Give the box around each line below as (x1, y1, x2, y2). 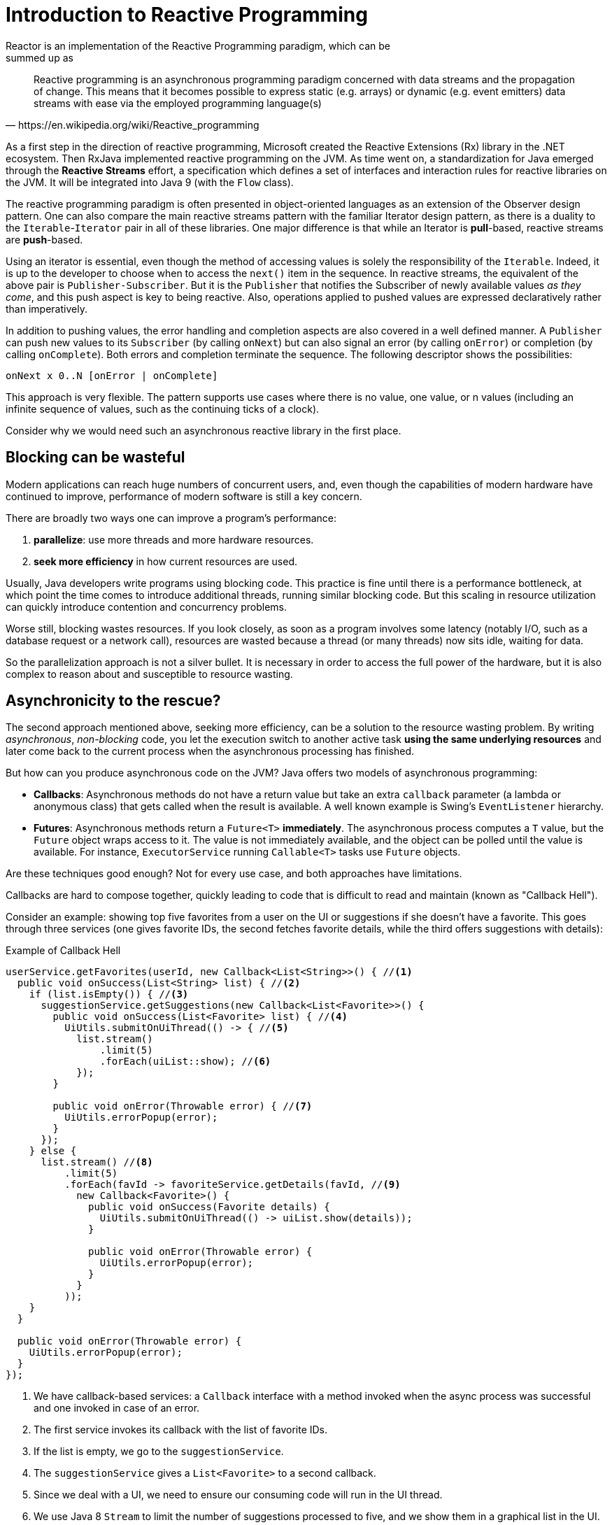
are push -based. (6, 233, 83, 246)
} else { (29, 1145, 77, 1157)
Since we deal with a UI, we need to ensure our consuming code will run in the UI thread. (34, 1489, 443, 1501)
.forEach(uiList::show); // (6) (99, 1056, 271, 1067)
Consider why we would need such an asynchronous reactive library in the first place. (6, 424, 401, 437)
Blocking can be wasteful (6, 448, 185, 467)
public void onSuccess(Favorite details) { (88, 1201, 330, 1213)
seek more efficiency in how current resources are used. (34, 555, 297, 567)
